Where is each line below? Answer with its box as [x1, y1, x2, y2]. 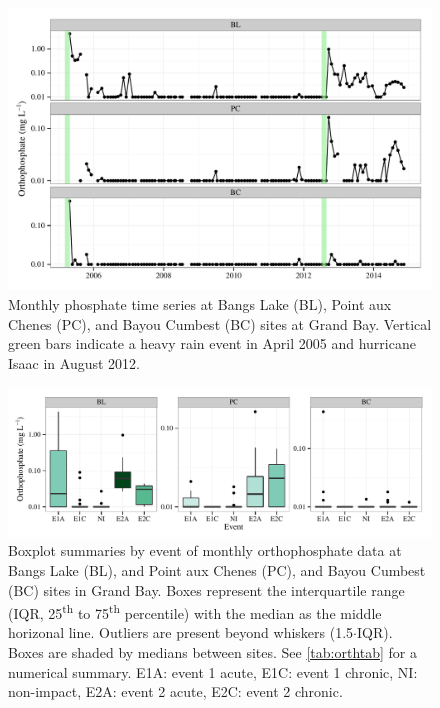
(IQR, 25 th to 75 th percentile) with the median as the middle [8, 600, 382, 623]
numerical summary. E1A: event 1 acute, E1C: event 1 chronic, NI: [8, 661, 418, 682]
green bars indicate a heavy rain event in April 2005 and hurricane [8, 333, 416, 354]
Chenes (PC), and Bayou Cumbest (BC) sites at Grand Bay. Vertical [8, 313, 432, 334]
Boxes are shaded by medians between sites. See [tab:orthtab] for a [8, 642, 418, 663]
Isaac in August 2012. [8, 352, 140, 373]
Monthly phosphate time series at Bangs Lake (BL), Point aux [8, 293, 392, 314]
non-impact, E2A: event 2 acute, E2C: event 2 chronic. [8, 681, 343, 702]
